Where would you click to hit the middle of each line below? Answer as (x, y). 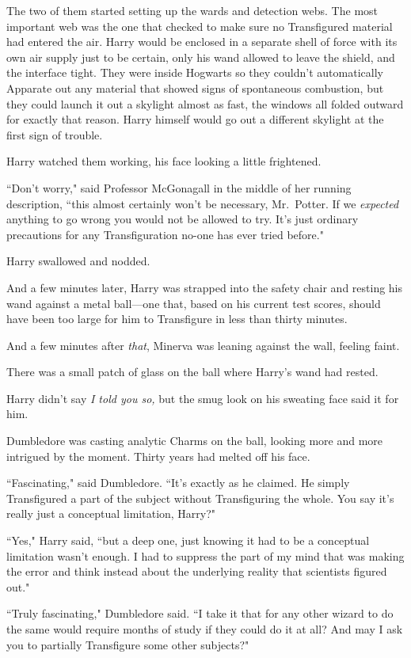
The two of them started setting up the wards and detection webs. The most (192, 10)
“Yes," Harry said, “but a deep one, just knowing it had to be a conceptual (188, 540)
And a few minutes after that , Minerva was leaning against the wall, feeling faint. (203, 345)
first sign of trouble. (55, 134)
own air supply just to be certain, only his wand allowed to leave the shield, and (201, 57)
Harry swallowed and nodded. (78, 261)
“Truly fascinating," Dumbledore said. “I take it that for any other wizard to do (200, 613)
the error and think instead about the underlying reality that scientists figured (197, 571)
